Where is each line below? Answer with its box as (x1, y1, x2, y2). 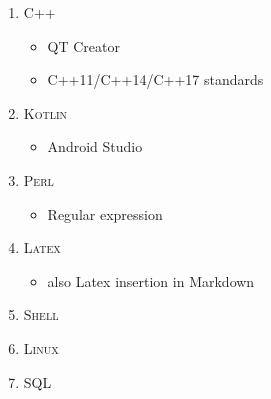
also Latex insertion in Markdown (47, 270, 255, 291)
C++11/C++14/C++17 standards (47, 69, 264, 90)
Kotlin (23, 102, 68, 123)
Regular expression (47, 203, 163, 224)
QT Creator (47, 35, 121, 56)
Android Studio (47, 136, 143, 157)
